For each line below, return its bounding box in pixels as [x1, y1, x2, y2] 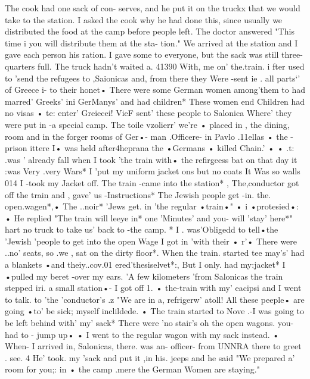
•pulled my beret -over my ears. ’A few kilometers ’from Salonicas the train [5, 270, 283, 282]
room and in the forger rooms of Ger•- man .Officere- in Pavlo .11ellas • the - [5, 130, 294, 142]
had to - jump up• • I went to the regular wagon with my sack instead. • [5, 328, 280, 340]
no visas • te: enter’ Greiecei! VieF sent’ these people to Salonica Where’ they [5, 107, 292, 119]
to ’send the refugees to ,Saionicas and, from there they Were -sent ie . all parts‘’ [5, 71, 300, 84]
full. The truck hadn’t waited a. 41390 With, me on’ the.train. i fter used [37, 59, 305, 72]
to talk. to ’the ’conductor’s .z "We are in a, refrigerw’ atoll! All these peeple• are [5, 293, 305, 305]
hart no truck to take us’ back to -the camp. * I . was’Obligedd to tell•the [5, 223, 278, 236]
